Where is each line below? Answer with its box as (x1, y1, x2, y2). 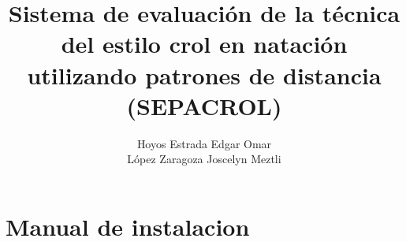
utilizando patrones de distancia (27, 58, 382, 91)
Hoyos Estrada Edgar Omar (136, 135, 272, 151)
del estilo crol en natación (61, 28, 348, 60)
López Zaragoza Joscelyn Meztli (127, 151, 281, 167)
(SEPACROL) (126, 89, 282, 121)
